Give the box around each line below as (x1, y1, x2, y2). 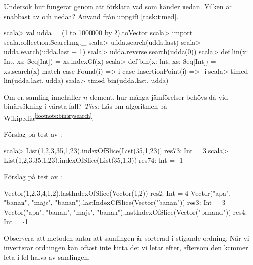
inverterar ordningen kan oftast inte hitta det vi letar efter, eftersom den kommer (4, 242, 248, 252)
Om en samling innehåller (4, 91, 81, 102)
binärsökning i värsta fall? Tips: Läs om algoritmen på (4, 101, 167, 111)
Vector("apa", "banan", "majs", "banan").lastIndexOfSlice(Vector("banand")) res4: (4, 206, 247, 217)
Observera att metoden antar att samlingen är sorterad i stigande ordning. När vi (4, 232, 249, 243)
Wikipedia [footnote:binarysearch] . (4, 111, 93, 122)
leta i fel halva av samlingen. (4, 252, 90, 262)
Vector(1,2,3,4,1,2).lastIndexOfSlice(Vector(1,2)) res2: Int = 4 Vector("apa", (4, 187, 231, 198)
